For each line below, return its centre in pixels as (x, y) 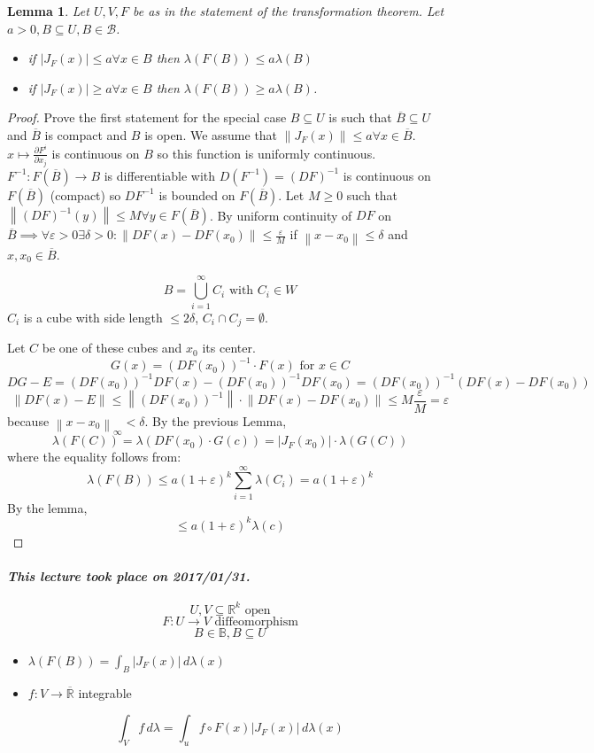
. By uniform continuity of (281, 215)
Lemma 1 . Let (48, 11)
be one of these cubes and (112, 348)
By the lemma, (47, 507)
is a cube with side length (93, 317)
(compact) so (85, 194)
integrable (105, 692)
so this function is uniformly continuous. (266, 153)
